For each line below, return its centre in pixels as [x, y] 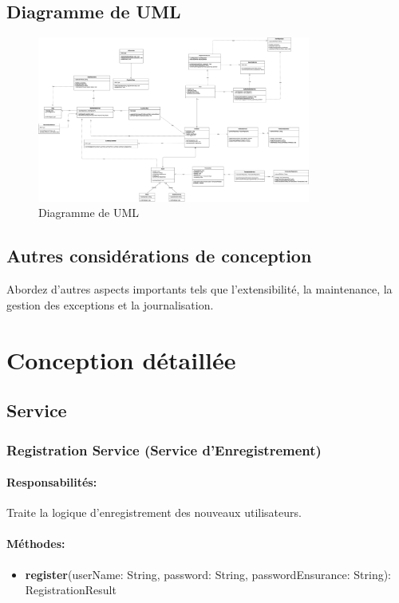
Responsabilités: [52, 482]
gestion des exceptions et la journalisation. [110, 304]
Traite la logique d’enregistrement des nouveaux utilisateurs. [154, 512]
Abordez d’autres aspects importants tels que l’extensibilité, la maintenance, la [199, 289]
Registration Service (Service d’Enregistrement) [164, 449]
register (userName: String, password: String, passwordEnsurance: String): [208, 574]
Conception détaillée [121, 359]
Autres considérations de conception [159, 256]
